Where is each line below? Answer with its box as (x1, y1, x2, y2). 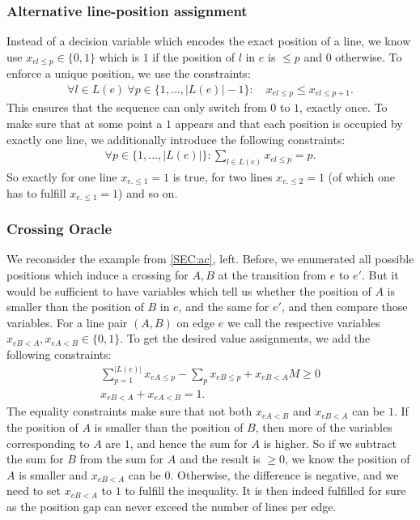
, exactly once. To (299, 99, 388, 116)
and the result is (179, 450, 261, 467)
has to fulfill (6, 184, 66, 201)
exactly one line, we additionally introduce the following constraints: (6, 130, 346, 147)
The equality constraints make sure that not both (6, 403, 252, 420)
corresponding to (6, 434, 90, 451)
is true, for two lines (172, 168, 273, 185)
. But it (361, 266, 399, 283)
